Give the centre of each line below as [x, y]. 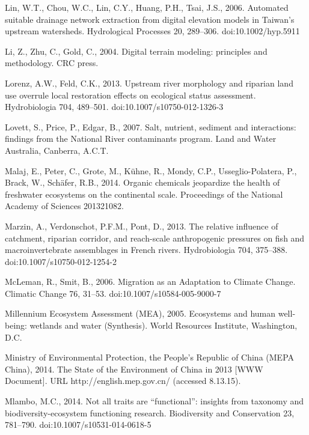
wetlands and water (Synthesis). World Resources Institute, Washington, [164, 325]
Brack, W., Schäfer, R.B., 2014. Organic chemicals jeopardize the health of [142, 182]
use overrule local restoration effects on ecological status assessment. [130, 95]
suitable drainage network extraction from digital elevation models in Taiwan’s [150, 19]
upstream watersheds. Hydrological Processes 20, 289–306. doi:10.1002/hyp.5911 [152, 31]
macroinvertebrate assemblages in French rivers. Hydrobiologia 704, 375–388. [146, 250]
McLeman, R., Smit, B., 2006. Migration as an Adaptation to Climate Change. [150, 281]
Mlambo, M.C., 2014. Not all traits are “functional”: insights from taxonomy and [154, 401]
